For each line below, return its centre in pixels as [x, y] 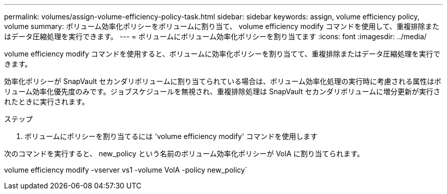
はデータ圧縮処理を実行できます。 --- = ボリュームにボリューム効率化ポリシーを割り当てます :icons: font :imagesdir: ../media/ [216, 36]
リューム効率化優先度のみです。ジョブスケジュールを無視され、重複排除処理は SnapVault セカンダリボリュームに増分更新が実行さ [222, 91]
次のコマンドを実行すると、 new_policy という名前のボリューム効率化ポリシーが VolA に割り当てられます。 [184, 154]
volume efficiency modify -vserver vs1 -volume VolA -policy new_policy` [126, 170]
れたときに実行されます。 [47, 102]
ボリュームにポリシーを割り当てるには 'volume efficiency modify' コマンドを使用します [171, 136]
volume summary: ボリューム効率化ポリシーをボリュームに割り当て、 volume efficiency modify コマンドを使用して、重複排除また [222, 26]
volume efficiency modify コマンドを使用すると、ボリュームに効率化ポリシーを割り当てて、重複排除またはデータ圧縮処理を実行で [222, 54]
